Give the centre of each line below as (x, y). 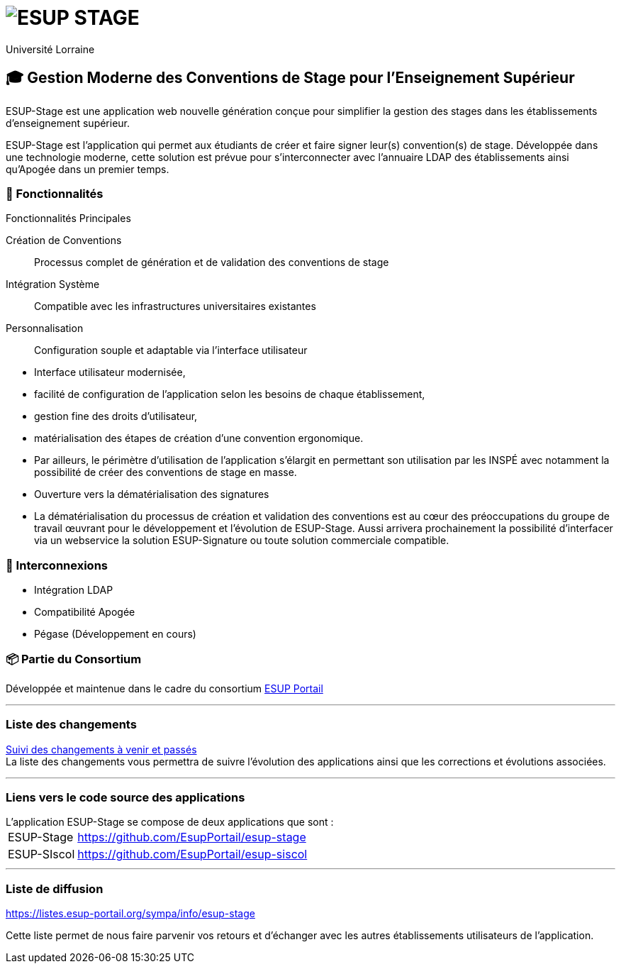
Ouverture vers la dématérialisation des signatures (152, 494)
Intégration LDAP (74, 590)
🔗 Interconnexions (57, 565)
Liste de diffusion (55, 888)
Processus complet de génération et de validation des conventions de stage (212, 262)
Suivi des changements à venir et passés (101, 749)
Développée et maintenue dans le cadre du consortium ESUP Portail (164, 688)
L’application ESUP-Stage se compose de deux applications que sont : (170, 822)
